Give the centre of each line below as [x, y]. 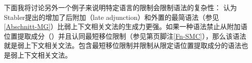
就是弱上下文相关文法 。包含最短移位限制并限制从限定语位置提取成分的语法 [123, 45]
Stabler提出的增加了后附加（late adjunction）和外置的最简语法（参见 [111, 17]
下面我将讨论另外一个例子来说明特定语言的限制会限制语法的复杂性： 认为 [120, 7]
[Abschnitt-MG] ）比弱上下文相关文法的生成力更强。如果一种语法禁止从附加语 [126, 26]
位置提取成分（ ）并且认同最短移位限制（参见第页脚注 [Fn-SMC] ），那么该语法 [125, 36]
